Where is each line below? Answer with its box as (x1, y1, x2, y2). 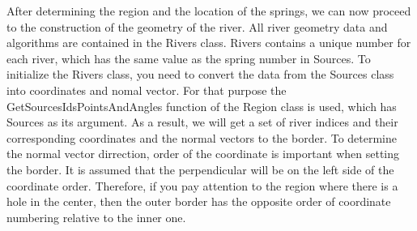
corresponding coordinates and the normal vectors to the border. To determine (6, 129, 398, 146)
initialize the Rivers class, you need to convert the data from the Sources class (6, 66, 394, 83)
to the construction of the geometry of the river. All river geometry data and (6, 18, 388, 35)
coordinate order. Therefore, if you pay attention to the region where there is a (6, 177, 398, 194)
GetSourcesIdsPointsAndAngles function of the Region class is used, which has (6, 97, 397, 114)
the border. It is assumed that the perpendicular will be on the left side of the (6, 160, 394, 178)
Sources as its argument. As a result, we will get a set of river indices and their (6, 113, 398, 130)
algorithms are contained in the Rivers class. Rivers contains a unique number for (6, 34, 411, 51)
